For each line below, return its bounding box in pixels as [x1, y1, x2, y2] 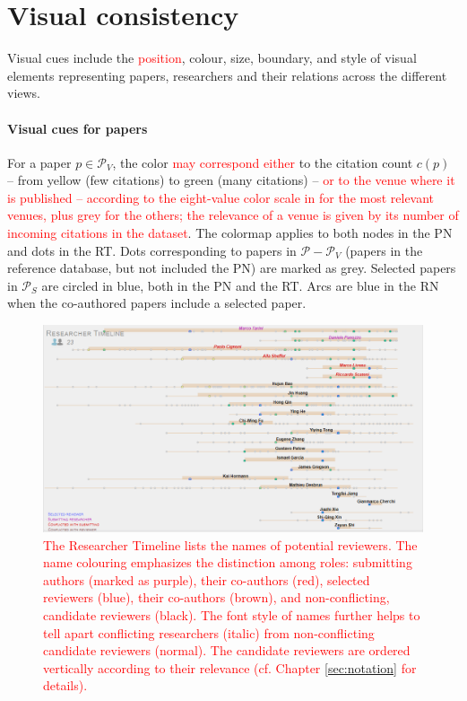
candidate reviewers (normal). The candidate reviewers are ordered [43, 641, 411, 660]
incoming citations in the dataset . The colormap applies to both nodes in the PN [7, 223, 453, 242]
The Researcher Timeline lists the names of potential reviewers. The [43, 535, 418, 554]
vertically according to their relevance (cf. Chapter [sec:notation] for [43, 658, 417, 677]
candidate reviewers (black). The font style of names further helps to [43, 606, 420, 625]
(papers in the [345, 241, 423, 259]
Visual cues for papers [7, 118, 148, 137]
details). [43, 676, 88, 695]
